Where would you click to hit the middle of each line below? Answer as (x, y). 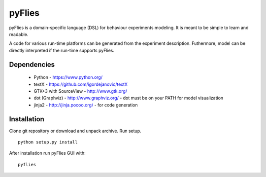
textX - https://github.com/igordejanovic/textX (81, 84)
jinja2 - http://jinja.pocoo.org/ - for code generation (86, 105)
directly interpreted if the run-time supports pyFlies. (62, 50)
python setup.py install (48, 142)
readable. (19, 34)
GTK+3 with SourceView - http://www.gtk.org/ (81, 91)
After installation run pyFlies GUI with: (47, 153)
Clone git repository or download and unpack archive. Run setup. (75, 131)
